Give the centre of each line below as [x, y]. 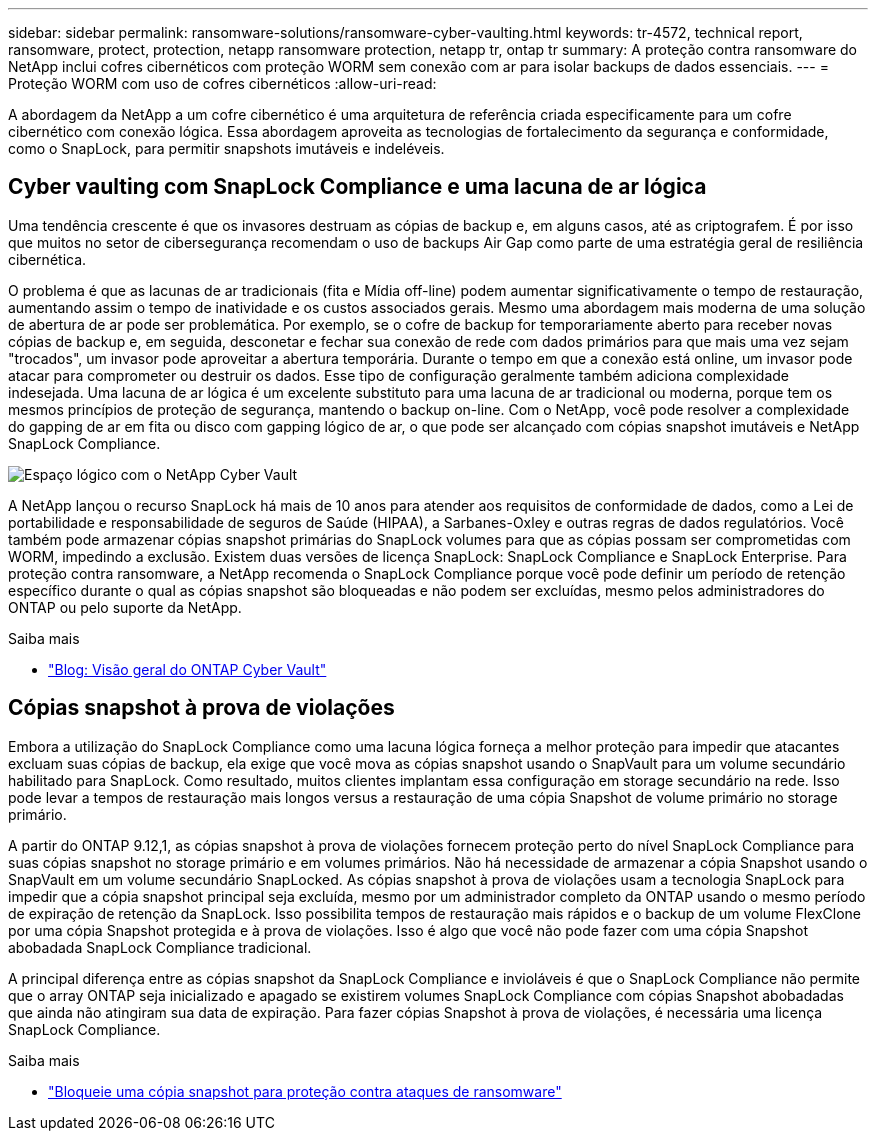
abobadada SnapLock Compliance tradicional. [160, 947]
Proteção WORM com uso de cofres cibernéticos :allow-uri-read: [222, 83]
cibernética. [47, 259]
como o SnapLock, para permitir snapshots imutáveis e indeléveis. [226, 148]
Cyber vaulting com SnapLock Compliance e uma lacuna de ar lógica [357, 187]
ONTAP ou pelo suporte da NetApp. [125, 607]
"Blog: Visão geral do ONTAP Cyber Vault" [187, 669]
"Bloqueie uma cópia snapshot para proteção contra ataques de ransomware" [305, 1091]
